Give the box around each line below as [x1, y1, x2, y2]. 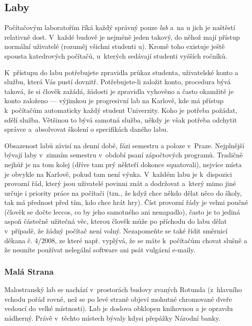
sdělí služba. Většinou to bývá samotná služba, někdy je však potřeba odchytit [4, 114, 237, 124]
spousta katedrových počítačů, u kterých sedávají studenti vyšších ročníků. [4, 50, 227, 61]
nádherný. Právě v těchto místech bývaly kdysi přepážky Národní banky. [4, 312, 221, 323]
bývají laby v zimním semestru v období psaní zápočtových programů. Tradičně [4, 150, 243, 160]
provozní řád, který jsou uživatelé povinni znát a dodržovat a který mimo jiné [4, 178, 236, 188]
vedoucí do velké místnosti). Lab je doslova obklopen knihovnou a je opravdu [4, 303, 233, 313]
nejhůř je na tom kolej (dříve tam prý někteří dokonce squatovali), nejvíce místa [4, 159, 242, 169]
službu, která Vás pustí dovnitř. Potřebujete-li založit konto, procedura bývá [4, 77, 231, 87]
